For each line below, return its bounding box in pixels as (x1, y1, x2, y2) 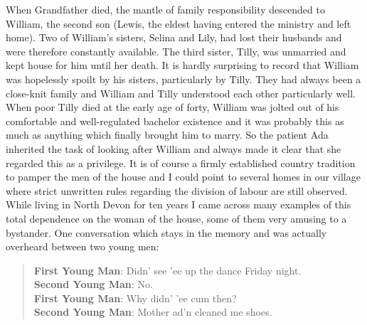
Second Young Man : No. (33, 277, 153, 292)
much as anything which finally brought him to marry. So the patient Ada (6, 127, 329, 142)
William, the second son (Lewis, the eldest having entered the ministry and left (6, 16, 351, 31)
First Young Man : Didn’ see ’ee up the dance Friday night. (33, 262, 302, 277)
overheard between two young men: (6, 239, 159, 254)
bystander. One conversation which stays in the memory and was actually (6, 225, 327, 240)
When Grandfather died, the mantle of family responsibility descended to (6, 2, 325, 16)
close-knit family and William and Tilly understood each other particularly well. (6, 85, 356, 100)
